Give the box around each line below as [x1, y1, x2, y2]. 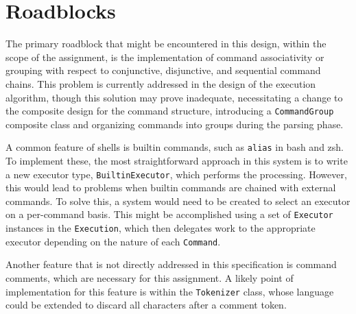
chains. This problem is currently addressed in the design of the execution [5, 76, 316, 90]
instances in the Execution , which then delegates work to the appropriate [5, 221, 316, 235]
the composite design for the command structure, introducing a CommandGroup [5, 104, 334, 118]
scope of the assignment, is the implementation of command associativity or [5, 49, 324, 64]
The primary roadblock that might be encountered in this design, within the [5, 36, 327, 51]
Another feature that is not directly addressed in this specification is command [5, 257, 337, 271]
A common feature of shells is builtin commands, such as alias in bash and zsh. [5, 140, 344, 154]
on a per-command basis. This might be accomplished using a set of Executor [5, 207, 333, 221]
